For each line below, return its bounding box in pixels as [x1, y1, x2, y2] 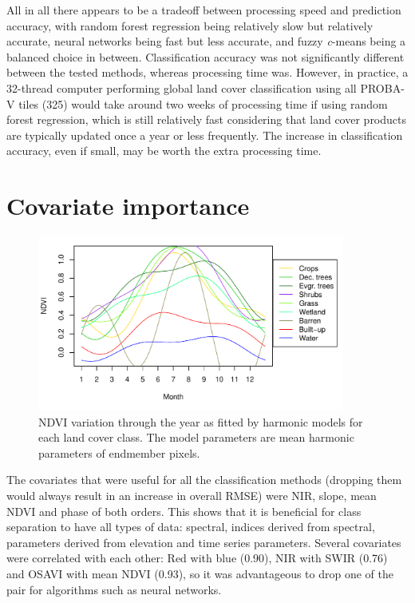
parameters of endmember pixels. [38, 444, 200, 461]
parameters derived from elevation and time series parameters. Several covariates [6, 534, 401, 550]
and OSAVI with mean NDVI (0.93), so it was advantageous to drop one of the [6, 565, 394, 581]
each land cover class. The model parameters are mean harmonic [38, 429, 354, 446]
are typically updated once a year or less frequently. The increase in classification [6, 126, 403, 143]
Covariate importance [6, 189, 250, 222]
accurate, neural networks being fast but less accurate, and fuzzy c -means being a [6, 33, 406, 50]
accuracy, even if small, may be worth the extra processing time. [6, 142, 322, 159]
